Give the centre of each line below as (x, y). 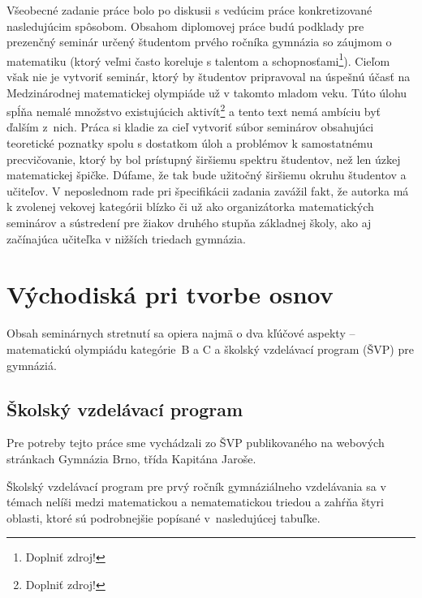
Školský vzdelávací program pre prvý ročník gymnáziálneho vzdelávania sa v (196, 486)
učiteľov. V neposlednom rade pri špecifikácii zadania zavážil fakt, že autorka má (208, 190)
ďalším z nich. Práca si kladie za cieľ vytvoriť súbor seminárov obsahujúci (190, 127)
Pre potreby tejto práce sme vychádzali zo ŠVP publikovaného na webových (196, 443)
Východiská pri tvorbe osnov (170, 294)
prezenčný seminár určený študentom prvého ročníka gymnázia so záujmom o (199, 42)
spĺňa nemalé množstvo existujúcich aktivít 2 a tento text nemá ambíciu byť (194, 110)
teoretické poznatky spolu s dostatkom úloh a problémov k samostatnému (190, 143)
